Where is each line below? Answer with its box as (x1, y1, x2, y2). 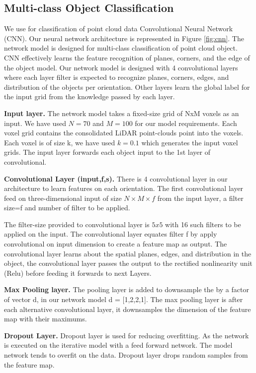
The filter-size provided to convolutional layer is (4, 219, 150, 229)
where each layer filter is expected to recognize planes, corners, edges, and (4, 72, 229, 82)
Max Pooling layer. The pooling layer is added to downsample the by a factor (4, 284, 249, 295)
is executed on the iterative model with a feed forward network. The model (4, 340, 233, 350)
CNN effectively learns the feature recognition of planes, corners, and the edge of (4, 52, 250, 62)
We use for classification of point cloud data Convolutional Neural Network (4, 23, 233, 34)
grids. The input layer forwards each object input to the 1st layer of (4, 147, 210, 157)
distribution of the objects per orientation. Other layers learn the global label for (4, 81, 250, 92)
